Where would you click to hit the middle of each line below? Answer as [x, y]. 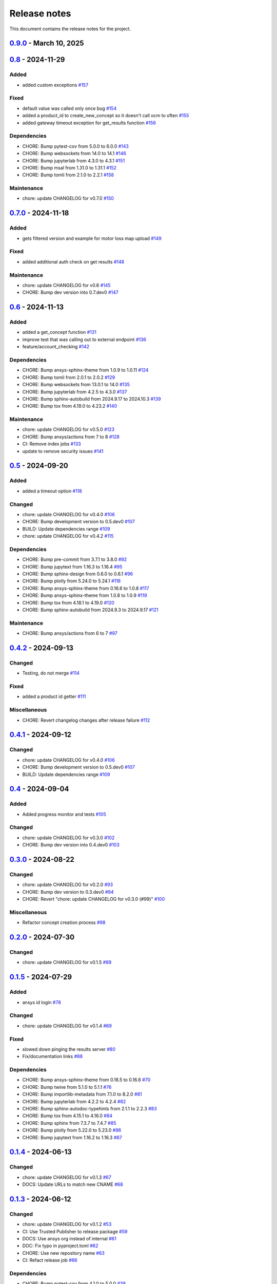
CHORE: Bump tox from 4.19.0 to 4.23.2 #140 [70, 406]
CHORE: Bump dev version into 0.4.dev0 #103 [71, 845]
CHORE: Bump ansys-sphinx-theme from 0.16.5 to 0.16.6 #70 [86, 1080]
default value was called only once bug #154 [70, 108]
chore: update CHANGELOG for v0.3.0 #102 [68, 838]
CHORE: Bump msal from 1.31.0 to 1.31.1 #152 [70, 167]
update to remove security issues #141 [63, 451]
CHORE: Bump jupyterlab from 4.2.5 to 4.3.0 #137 [75, 392]
